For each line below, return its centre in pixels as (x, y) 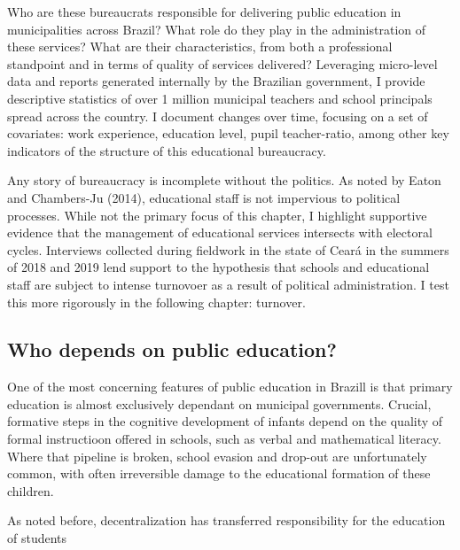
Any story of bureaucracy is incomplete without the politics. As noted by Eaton (224, 180)
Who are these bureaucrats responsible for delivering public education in (204, 12)
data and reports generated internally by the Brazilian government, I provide (216, 81)
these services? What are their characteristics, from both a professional (200, 46)
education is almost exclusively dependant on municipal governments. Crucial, (219, 403)
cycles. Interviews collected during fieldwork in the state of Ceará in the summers (228, 249)
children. (31, 490)
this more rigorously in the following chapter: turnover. (156, 302)
